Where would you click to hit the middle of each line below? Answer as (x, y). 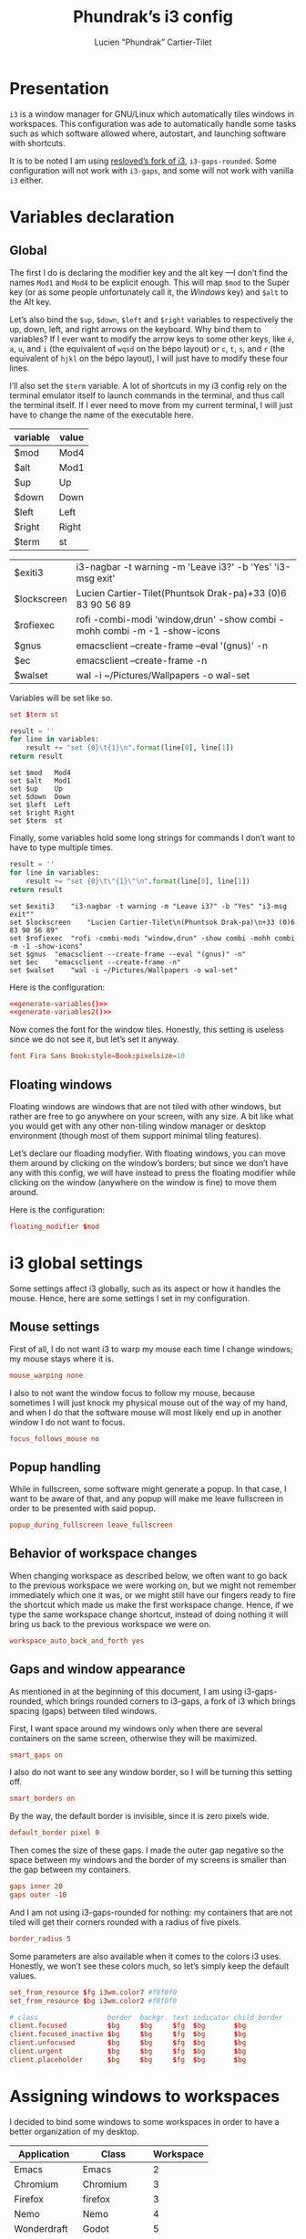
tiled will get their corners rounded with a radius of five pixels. (125, 1922)
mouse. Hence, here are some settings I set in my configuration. (130, 1298)
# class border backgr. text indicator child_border (146, 2017)
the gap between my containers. (70, 1870)
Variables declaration (92, 217)
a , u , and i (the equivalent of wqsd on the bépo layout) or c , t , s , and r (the (147, 348)
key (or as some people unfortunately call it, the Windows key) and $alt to (149, 292)
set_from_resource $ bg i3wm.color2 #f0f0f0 (93, 2001)
